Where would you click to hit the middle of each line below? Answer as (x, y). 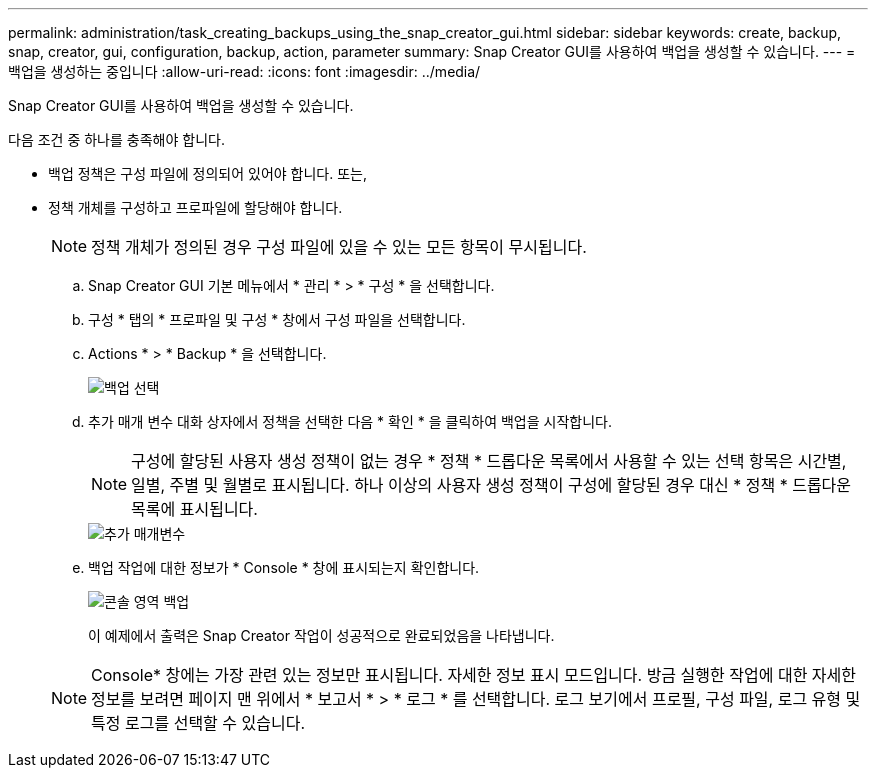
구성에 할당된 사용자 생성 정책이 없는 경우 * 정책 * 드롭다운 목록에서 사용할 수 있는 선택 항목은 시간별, (489, 461)
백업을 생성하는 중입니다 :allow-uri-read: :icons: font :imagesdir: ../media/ (244, 71)
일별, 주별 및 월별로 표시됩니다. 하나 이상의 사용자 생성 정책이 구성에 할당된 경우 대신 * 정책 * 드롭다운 (491, 485)
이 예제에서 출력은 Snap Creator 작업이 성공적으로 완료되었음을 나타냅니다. (321, 635)
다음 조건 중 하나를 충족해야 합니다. (116, 139)
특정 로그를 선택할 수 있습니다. (198, 723)
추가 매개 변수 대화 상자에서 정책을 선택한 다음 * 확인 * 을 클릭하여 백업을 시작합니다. (350, 421)
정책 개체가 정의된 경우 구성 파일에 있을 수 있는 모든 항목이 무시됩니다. (339, 247)
